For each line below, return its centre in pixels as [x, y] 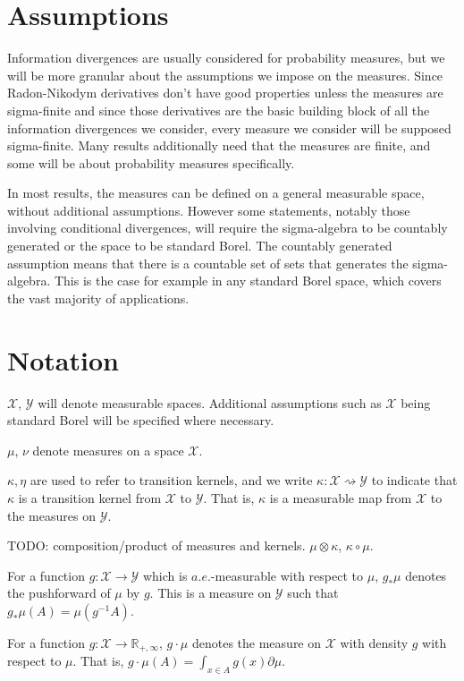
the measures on [51, 515]
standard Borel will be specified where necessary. [141, 420]
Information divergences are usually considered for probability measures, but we [226, 58]
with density [374, 642]
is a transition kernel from [90, 497]
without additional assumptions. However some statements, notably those [209, 210]
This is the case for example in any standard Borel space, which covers [248, 281]
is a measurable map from [341, 497]
